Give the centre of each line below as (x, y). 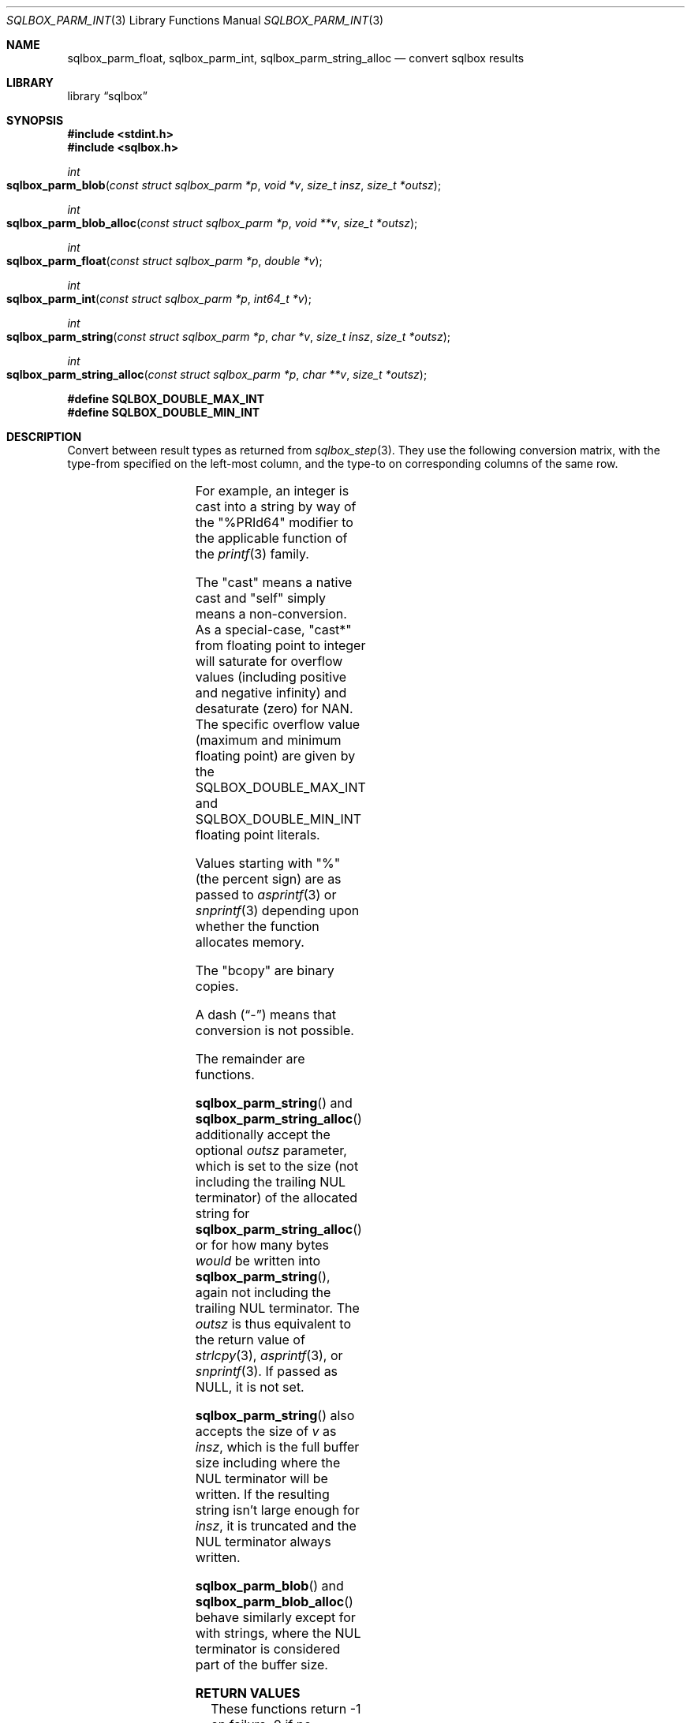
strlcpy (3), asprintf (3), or (269, 1355)
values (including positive (271, 677)
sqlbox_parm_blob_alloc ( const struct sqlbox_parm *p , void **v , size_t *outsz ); (212, 223)
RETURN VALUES (248, 1693)
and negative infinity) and (271, 693)
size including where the (268, 1463)
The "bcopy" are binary (265, 970)
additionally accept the (263, 1134)
